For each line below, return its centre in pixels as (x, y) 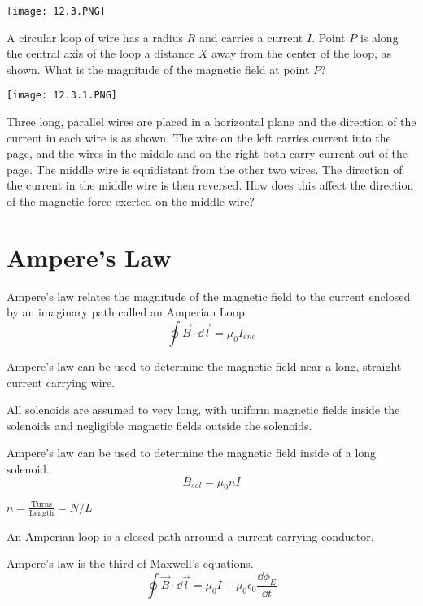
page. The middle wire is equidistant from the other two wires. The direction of (205, 169)
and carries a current (251, 37)
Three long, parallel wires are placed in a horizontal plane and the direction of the (211, 122)
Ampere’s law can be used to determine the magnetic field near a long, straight (204, 366)
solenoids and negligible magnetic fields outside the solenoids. (159, 425)
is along (379, 37)
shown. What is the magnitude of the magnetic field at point (158, 69)
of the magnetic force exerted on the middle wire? (131, 201)
